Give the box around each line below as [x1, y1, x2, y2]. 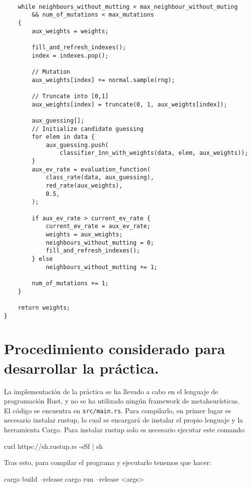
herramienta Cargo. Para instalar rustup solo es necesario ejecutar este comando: [4, 424, 246, 434]
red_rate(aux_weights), [45, 182, 123, 190]
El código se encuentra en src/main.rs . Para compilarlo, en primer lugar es [4, 405, 231, 415]
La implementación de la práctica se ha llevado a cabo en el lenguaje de [4, 386, 218, 396]
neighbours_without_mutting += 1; [45, 263, 157, 271]
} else [32, 255, 53, 262]
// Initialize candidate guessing [32, 125, 144, 132]
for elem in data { [32, 133, 95, 141]
